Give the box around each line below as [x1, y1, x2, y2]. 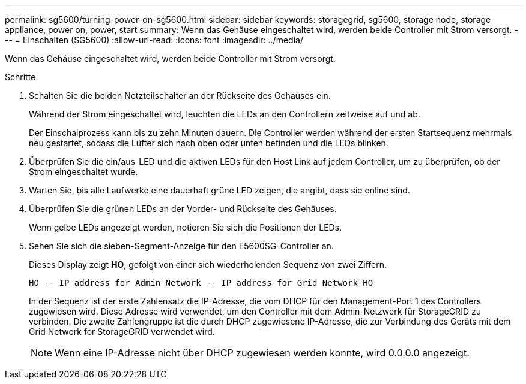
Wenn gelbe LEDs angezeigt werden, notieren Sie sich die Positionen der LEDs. [29, 222, 342, 232]
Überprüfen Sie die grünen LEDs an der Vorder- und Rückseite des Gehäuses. [29, 204, 337, 214]
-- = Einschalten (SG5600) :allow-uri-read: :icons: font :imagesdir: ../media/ [5, 35, 303, 45]
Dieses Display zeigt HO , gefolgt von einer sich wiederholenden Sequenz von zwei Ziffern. [29, 259, 387, 270]
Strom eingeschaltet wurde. [29, 167, 138, 177]
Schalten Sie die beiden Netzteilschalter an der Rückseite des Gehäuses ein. [29, 90, 331, 101]
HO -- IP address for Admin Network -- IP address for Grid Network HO [29, 278, 373, 288]
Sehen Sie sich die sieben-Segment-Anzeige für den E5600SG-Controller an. [29, 241, 334, 251]
